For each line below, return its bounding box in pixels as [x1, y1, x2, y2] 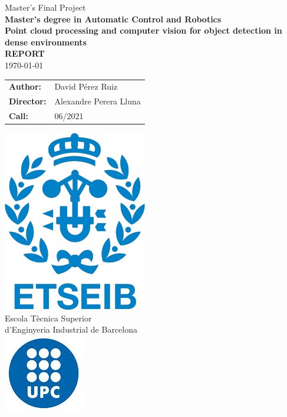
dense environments [5, 35, 87, 48]
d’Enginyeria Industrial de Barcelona [5, 323, 138, 336]
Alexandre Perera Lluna [54, 95, 141, 107]
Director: [9, 95, 47, 107]
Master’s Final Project [5, 1, 86, 13]
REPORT [5, 47, 45, 60]
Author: [9, 80, 42, 93]
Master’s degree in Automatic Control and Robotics [5, 12, 222, 25]
